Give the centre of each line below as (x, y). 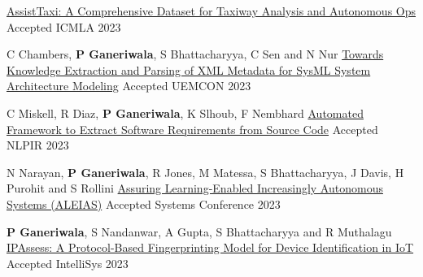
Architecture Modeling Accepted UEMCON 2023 (129, 86)
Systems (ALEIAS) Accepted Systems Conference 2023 (144, 203)
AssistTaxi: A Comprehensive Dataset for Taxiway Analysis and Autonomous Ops (211, 11)
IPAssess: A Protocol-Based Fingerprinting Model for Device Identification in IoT (210, 247)
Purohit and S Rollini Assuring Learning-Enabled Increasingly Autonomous (195, 188)
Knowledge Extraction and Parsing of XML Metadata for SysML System (189, 69)
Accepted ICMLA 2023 (64, 26)
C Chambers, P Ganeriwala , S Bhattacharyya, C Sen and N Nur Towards (195, 54)
